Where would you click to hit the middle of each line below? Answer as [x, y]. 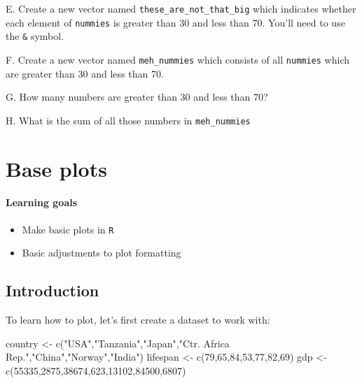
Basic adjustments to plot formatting [102, 253]
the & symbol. [35, 36]
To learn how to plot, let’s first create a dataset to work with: [138, 320]
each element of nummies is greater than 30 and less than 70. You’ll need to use [175, 22]
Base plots [56, 168]
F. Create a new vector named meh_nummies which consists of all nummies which [177, 59]
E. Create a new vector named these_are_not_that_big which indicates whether [181, 8]
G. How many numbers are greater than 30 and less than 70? [137, 97]
